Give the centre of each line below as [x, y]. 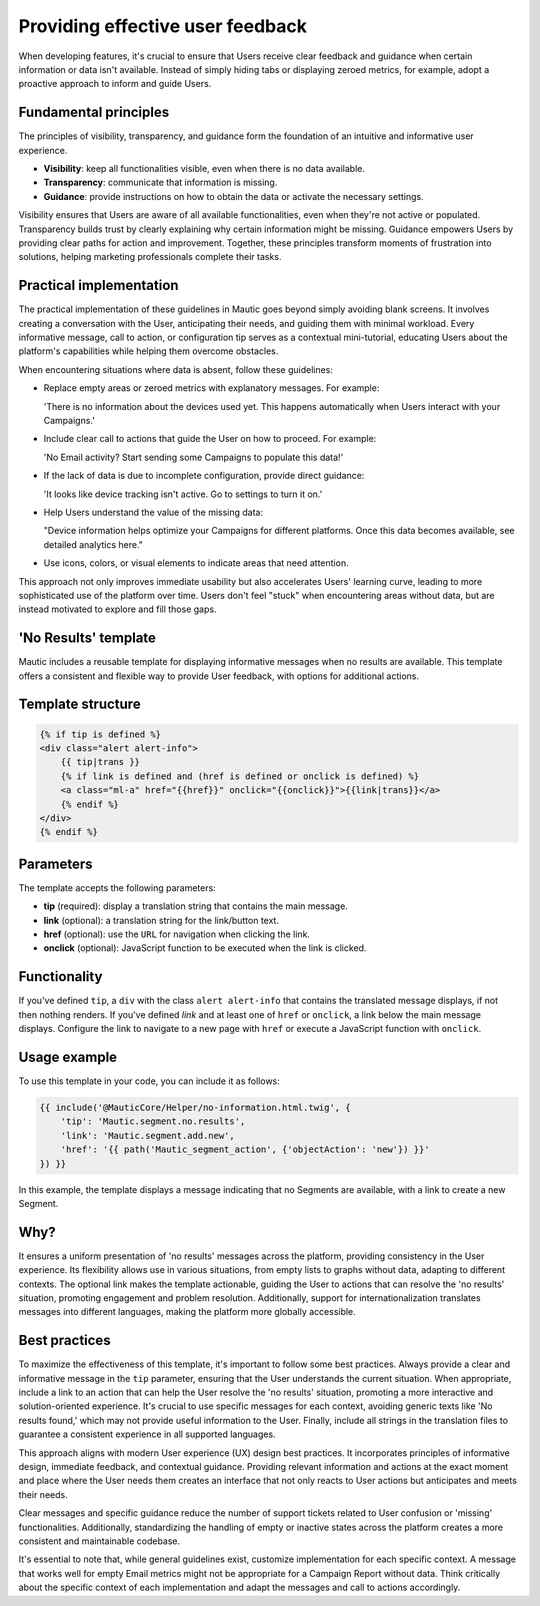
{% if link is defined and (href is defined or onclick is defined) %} [240, 776]
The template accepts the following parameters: [117, 887]
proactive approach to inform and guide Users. [115, 84]
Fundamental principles [94, 112]
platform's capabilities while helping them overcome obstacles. [148, 351]
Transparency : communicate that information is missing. [160, 182]
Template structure [79, 704]
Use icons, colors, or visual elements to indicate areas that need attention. [196, 563]
